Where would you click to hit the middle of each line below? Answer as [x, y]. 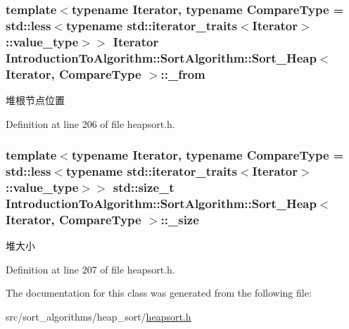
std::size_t [144, 187]
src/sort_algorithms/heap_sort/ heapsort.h [99, 316]
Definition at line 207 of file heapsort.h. [90, 269]
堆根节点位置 [35, 99]
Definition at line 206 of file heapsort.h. [90, 123]
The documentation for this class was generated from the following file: [159, 293]
